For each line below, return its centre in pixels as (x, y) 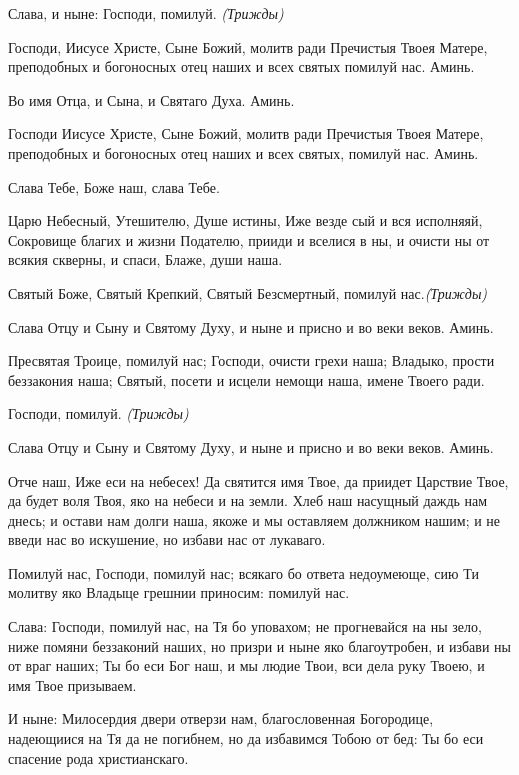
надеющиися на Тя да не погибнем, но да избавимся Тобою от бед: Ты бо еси (246, 738)
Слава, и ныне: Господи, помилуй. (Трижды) (146, 13)
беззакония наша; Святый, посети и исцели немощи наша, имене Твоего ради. (246, 379)
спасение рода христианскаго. (98, 757)
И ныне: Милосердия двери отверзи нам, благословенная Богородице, (221, 718)
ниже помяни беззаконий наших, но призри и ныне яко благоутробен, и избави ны (259, 645)
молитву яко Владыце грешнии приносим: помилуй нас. (179, 592)
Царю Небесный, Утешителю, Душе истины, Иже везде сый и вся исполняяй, (245, 220)
